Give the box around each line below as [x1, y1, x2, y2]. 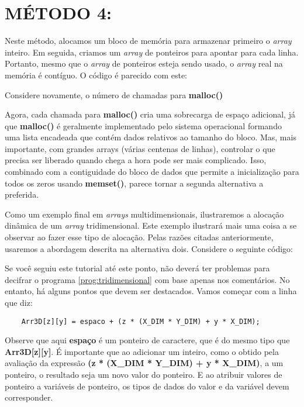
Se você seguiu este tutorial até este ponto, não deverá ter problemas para [5, 262, 270, 274]
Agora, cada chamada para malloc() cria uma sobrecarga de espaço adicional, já [5, 108, 295, 120]
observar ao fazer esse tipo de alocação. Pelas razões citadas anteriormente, [5, 231, 274, 243]
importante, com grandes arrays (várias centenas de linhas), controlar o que [5, 142, 275, 154]
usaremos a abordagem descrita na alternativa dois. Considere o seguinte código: [5, 242, 293, 254]
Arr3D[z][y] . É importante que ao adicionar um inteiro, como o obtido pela [5, 345, 279, 357]
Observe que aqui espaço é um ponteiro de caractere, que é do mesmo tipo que [5, 334, 290, 346]
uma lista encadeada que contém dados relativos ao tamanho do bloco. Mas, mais [5, 131, 296, 143]
